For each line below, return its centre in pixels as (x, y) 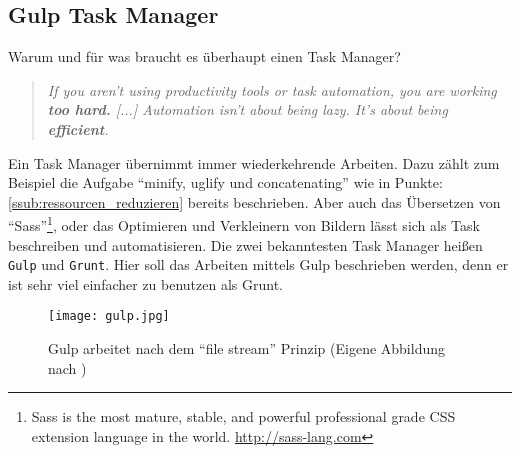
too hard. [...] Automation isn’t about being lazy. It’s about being (247, 109)
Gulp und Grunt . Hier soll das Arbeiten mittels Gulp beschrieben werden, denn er (258, 264)
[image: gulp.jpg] (109, 316)
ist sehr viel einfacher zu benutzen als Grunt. (146, 283)
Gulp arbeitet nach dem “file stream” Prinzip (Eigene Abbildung (246, 348)
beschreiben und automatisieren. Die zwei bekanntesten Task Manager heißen (245, 244)
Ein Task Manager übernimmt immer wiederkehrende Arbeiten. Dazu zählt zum (254, 162)
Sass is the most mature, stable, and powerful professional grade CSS (243, 416)
